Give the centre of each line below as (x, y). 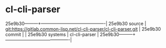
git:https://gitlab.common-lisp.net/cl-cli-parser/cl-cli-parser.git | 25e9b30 (83, 29)
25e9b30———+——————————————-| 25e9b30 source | (76, 23)
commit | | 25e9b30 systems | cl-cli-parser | (52, 34)
